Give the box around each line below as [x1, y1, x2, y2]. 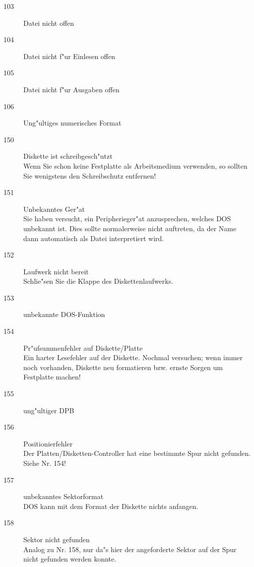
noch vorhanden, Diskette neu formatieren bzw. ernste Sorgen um [23, 362, 223, 372]
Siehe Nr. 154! [23, 458, 66, 468]
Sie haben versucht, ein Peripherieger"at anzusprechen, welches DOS [23, 213, 231, 224]
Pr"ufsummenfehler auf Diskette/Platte [23, 342, 143, 353]
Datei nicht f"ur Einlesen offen [23, 51, 116, 61]
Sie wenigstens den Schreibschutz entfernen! [23, 170, 156, 181]
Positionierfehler [23, 438, 73, 448]
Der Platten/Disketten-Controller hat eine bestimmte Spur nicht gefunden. [23, 448, 251, 458]
